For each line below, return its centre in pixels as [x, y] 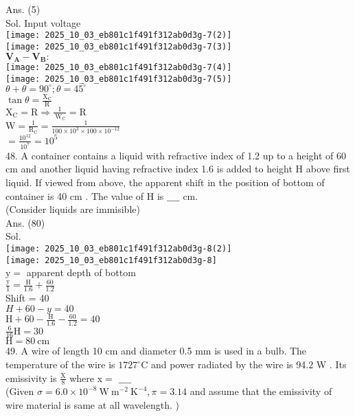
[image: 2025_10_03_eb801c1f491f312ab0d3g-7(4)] [119, 67]
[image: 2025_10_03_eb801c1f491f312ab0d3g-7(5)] [119, 79]
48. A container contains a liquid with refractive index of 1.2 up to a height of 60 [176, 155]
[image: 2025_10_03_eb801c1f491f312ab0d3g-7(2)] [119, 35]
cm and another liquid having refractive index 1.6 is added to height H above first [178, 169]
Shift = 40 [27, 298]
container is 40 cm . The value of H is [85, 195]
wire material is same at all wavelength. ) [92, 405]
